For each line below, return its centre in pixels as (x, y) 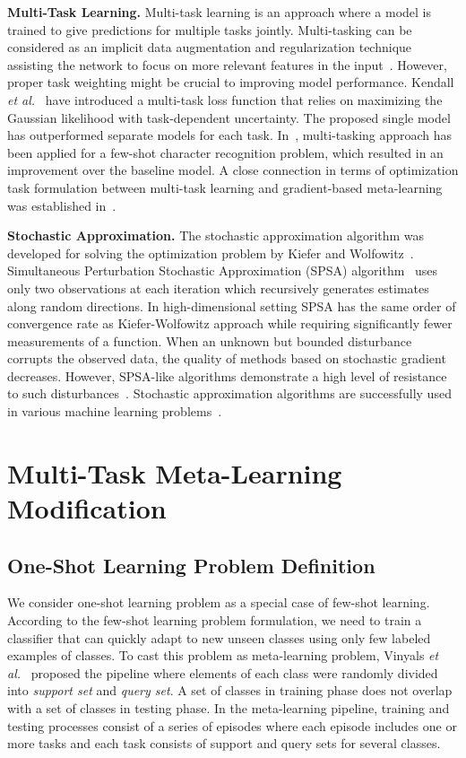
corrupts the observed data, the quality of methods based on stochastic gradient (227, 358)
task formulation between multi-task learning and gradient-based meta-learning (225, 187)
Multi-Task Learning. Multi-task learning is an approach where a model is (219, 12)
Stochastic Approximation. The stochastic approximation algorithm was (216, 235)
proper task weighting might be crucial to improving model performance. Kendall (231, 82)
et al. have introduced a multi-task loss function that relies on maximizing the (225, 99)
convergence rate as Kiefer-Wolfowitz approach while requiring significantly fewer (230, 323)
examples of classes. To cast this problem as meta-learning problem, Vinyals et (223, 655)
